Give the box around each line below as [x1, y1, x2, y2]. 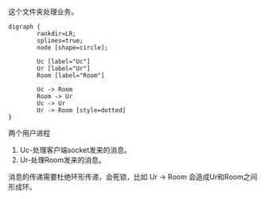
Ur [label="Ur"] [37, 64, 91, 72]
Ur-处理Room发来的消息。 [19, 155, 106, 165]
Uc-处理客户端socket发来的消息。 [19, 146, 131, 154]
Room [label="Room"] [37, 72, 105, 80]
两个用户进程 [8, 128, 50, 138]
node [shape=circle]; [37, 44, 109, 52]
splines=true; [37, 37, 84, 45]
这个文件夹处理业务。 [8, 7, 78, 16]
